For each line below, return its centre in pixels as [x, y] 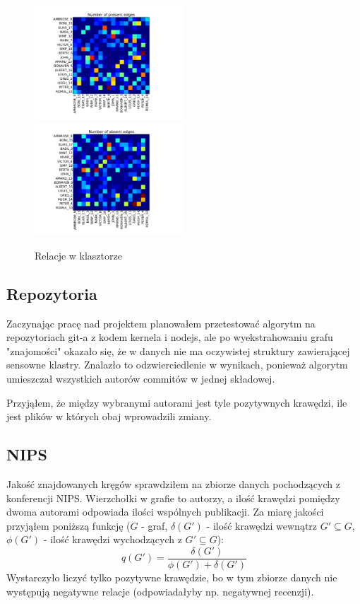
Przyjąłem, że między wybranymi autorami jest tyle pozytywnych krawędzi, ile [177, 402]
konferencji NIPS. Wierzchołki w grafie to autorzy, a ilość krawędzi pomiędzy [173, 498]
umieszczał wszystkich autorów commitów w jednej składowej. [141, 379]
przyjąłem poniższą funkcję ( [68, 525]
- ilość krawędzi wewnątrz [262, 525]
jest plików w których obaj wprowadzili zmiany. [109, 416]
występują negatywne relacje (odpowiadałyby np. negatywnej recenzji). [160, 591]
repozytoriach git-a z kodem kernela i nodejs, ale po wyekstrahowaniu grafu [170, 337]
